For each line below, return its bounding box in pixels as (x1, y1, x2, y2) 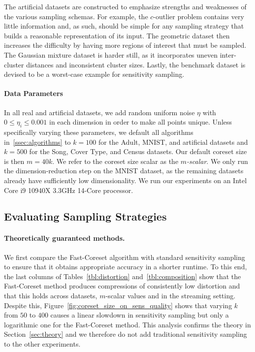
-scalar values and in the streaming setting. (105, 290, 236, 301)
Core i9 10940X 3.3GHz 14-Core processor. (4, 185, 133, 195)
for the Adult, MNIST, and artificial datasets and (98, 136, 248, 147)
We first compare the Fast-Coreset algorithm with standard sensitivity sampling (4, 252, 245, 262)
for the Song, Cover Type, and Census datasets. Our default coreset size (29, 146, 247, 157)
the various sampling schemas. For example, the (4, 11, 148, 21)
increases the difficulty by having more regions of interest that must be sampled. (4, 40, 247, 50)
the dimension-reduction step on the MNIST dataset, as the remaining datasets (4, 165, 244, 176)
